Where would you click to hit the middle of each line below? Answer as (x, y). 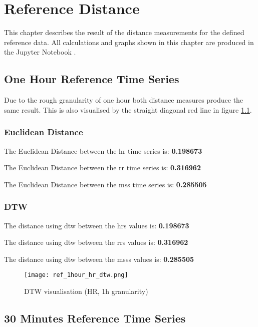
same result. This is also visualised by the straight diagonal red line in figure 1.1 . (128, 109)
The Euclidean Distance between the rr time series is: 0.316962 (102, 168)
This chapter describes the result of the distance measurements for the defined (124, 32)
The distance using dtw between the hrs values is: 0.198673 (97, 225)
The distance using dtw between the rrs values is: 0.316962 (96, 242)
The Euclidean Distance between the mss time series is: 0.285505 (105, 184)
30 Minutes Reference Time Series (95, 318)
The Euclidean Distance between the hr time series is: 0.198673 (103, 150)
